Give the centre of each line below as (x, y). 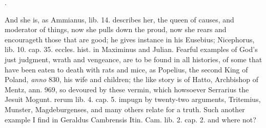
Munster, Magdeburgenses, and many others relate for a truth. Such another (125, 109)
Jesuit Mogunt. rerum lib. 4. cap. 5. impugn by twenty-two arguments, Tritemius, (133, 99)
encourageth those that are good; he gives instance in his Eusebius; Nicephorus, (130, 39)
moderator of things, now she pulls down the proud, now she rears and (116, 29)
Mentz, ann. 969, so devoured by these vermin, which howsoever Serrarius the (127, 89)
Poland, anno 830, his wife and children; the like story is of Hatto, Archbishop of (132, 79)
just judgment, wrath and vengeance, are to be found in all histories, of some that (134, 59)
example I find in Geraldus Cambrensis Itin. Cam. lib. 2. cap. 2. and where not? (130, 119)
